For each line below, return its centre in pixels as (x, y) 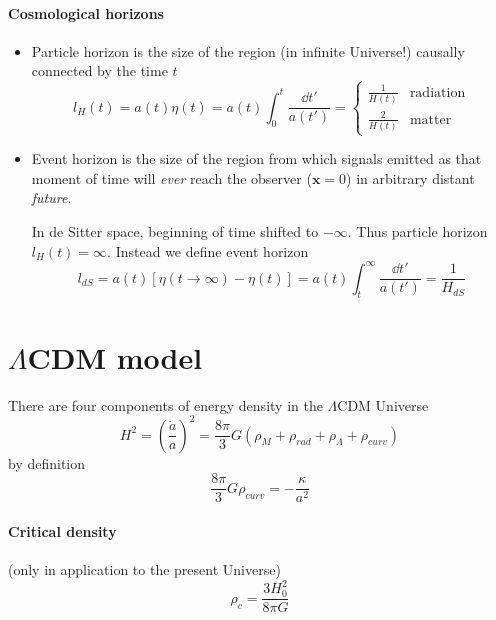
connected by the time (99, 70)
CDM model (115, 356)
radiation (437, 92)
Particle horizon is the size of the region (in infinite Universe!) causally (248, 50)
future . (51, 197)
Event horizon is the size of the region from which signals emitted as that (256, 158)
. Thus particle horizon (417, 230)
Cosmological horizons (86, 12)
